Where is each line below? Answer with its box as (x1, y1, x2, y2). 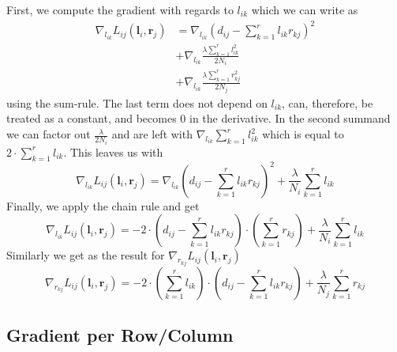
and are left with (111, 126, 193, 142)
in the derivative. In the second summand (189, 110, 391, 127)
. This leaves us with (63, 143, 163, 160)
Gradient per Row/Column (6, 323, 234, 347)
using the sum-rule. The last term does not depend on (6, 94, 268, 111)
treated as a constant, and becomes (6, 110, 177, 127)
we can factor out (6, 126, 91, 142)
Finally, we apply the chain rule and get (6, 197, 200, 214)
